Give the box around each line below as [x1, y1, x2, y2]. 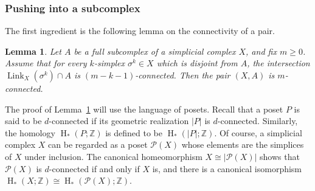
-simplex [94, 57, 125, 69]
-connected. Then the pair [135, 69, 230, 81]
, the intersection [247, 57, 310, 69]
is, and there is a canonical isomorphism [152, 162, 302, 175]
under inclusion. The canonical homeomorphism [24, 150, 202, 162]
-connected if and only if [49, 162, 140, 175]
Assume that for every [5, 57, 87, 69]
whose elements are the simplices [181, 138, 304, 151]
